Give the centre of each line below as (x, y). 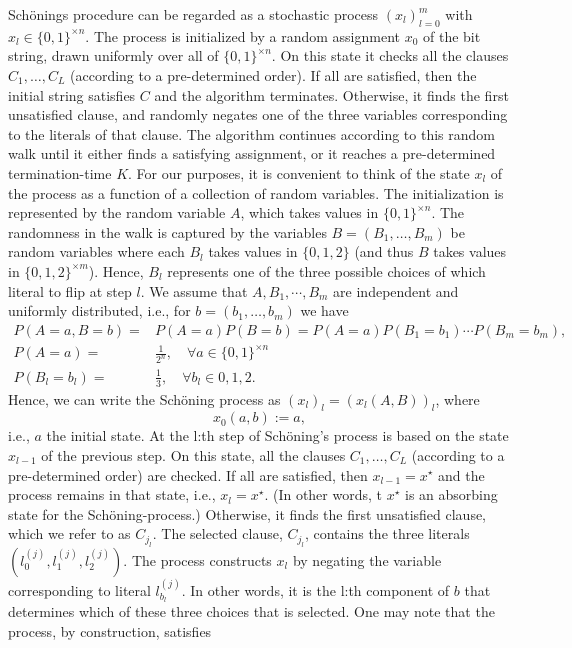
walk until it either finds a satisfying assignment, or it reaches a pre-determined (252, 153)
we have (324, 310)
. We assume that (194, 290)
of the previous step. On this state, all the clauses (193, 454)
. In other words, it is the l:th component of (315, 589)
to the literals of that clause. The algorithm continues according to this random (251, 133)
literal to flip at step (70, 290)
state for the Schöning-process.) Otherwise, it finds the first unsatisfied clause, (247, 513)
